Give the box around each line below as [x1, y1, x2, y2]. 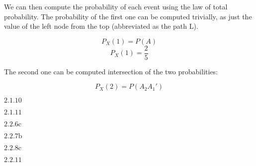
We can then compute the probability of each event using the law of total [4, 1, 228, 11]
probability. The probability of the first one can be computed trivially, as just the [4, 11, 252, 21]
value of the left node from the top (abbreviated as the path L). [4, 21, 198, 31]
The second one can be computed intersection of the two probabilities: [4, 66, 218, 76]
